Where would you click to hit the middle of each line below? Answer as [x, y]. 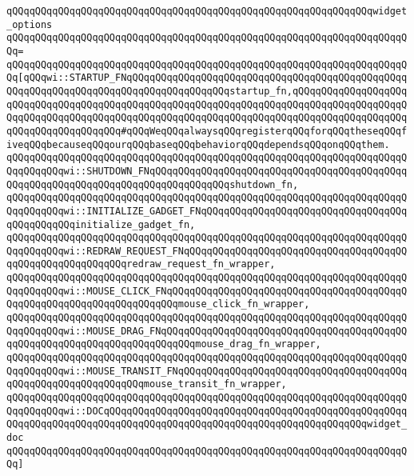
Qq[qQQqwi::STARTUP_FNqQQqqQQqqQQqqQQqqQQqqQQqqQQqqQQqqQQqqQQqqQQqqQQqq [207, 78]
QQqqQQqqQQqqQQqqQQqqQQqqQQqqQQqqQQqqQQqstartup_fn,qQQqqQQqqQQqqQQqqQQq [207, 91]
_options [30, 24]
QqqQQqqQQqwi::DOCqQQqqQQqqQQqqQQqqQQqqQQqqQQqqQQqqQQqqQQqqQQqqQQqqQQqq [207, 411]
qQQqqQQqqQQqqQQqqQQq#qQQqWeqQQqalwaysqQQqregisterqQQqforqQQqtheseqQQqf [207, 131]
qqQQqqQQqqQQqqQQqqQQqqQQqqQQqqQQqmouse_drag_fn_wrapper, [164, 344]
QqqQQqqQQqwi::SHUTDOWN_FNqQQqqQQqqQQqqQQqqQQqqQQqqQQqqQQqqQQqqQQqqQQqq [207, 171]
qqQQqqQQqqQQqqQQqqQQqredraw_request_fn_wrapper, [141, 264]
